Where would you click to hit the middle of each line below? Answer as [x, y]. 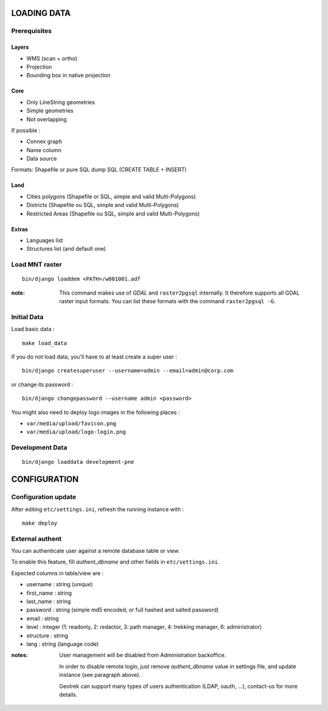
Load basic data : [33, 329]
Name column [44, 150]
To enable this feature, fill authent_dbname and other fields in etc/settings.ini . [115, 562]
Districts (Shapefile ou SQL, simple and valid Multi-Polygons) [103, 205]
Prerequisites [31, 31]
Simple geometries [50, 111]
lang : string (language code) [63, 644]
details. [68, 695]
